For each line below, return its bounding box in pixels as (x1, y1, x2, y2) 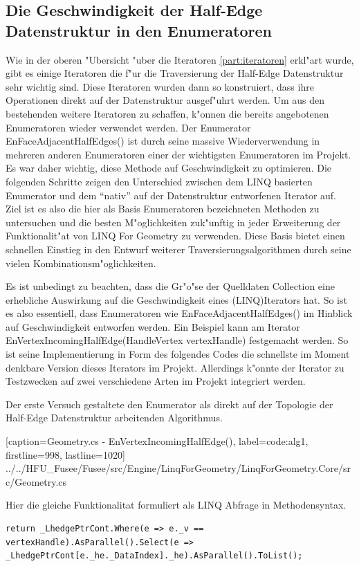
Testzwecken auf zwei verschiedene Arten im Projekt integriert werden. (6, 374, 306, 388)
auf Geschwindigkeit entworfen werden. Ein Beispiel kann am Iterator (6, 319, 300, 334)
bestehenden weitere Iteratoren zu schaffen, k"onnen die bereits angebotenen (6, 106, 329, 120)
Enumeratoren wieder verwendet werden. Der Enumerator (6, 120, 251, 134)
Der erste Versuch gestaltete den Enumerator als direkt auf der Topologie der (6, 396, 333, 411)
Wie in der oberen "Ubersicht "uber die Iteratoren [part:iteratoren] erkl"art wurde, (6, 52, 354, 66)
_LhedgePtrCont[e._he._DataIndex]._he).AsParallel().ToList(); (6, 551, 303, 561)
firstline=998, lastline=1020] (6, 447, 125, 462)
